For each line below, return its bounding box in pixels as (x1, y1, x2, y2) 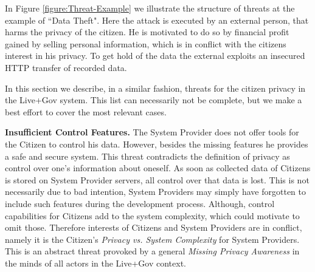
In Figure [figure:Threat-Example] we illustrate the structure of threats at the (5, 2, 295, 14)
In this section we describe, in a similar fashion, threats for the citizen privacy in (5, 81, 306, 94)
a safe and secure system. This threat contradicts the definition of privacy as (5, 149, 290, 162)
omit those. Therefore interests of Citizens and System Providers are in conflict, (5, 221, 302, 234)
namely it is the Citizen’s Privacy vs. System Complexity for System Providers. (5, 233, 300, 245)
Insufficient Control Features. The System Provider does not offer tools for (5, 126, 299, 138)
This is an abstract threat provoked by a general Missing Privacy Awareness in (5, 245, 300, 257)
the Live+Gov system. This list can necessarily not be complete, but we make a (5, 93, 302, 106)
